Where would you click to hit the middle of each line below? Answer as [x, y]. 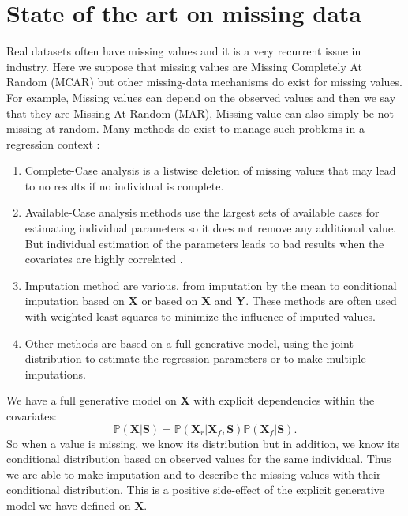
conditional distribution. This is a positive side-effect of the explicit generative [195, 490]
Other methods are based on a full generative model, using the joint [189, 343]
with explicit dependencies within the [284, 400]
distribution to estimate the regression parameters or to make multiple [195, 358]
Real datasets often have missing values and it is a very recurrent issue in [184, 51]
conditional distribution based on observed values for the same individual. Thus [199, 459]
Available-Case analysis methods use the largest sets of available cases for [202, 212]
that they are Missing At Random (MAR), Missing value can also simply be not [200, 113]
